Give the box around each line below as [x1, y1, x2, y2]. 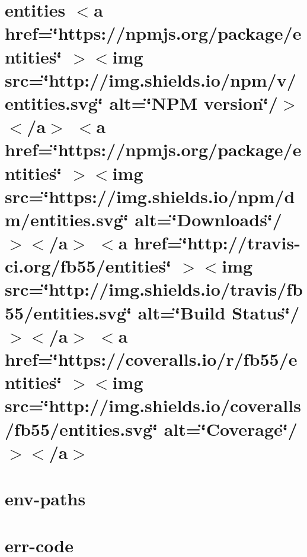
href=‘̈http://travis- [134, 230, 300, 255]
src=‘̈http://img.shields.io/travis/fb [5, 277, 303, 301]
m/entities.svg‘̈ [5, 207, 129, 231]
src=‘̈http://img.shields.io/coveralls [5, 393, 301, 417]
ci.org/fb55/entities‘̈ [5, 254, 171, 278]
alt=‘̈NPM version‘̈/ [109, 90, 278, 115]
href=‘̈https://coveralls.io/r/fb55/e [5, 347, 298, 371]
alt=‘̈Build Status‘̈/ [137, 300, 300, 324]
